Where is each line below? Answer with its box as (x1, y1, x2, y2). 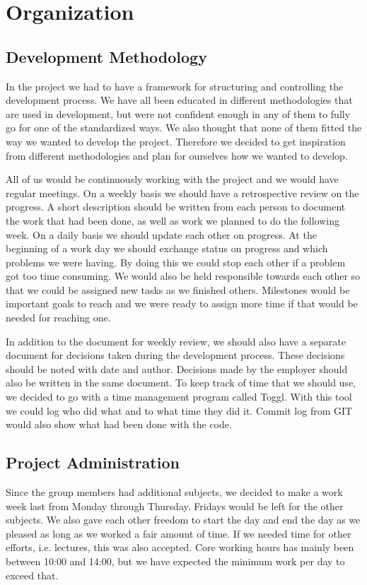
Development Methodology (6, 45, 207, 67)
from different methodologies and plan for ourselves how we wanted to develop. (6, 148, 348, 162)
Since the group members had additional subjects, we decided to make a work (6, 485, 343, 500)
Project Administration (6, 451, 180, 473)
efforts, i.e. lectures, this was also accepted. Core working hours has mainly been (6, 540, 354, 555)
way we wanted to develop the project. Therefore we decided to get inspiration (6, 134, 346, 148)
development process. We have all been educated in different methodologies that (6, 93, 353, 107)
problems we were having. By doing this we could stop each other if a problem (6, 254, 346, 269)
